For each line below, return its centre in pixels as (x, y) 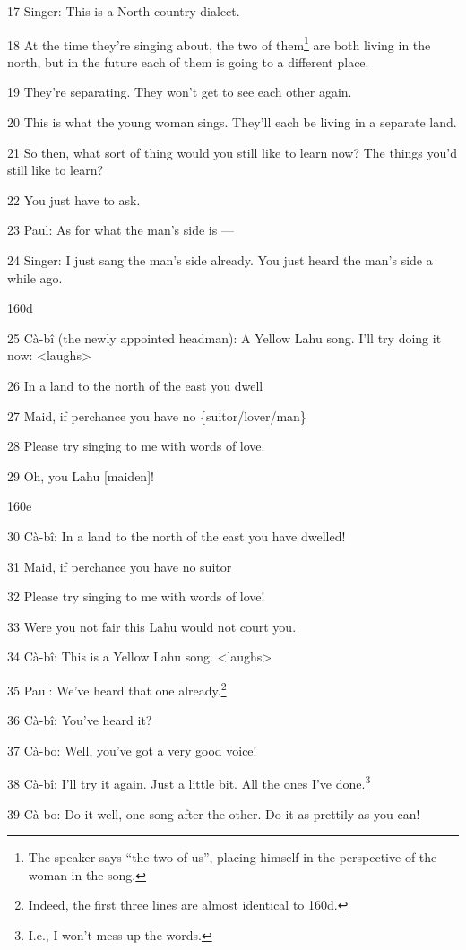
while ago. (35, 277)
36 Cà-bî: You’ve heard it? (80, 720)
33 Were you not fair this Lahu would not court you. (152, 626)
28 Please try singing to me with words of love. (136, 446)
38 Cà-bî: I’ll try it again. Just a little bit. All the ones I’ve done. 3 (189, 782)
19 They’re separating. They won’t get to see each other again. (180, 92)
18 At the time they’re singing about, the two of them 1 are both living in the (219, 43)
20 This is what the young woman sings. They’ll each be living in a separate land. (232, 122)
